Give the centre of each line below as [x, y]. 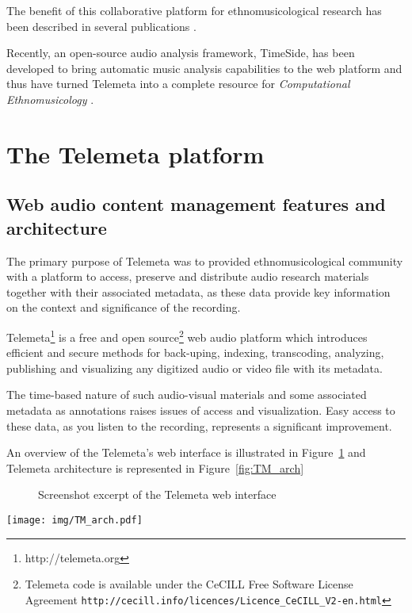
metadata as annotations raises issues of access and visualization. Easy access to [201, 410]
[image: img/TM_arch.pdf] [74, 520]
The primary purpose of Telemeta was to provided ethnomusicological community [205, 261]
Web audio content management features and [196, 204]
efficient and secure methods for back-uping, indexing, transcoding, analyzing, [195, 352]
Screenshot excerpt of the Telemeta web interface [157, 494]
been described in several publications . [101, 26]
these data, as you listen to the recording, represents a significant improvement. [199, 425]
